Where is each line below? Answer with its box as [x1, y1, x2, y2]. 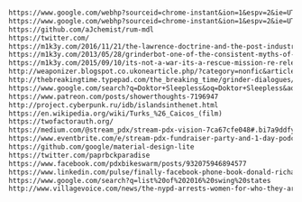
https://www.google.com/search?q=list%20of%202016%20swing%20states [8, 176, 271, 185]
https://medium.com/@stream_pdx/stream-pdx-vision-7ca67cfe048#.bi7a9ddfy [8, 125, 296, 135]
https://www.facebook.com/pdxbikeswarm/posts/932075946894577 [8, 159, 247, 168]
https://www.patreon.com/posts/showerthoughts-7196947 [8, 92, 219, 101]
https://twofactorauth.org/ [8, 117, 114, 126]
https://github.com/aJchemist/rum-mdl [8, 24, 154, 34]
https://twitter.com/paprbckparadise [8, 151, 151, 160]
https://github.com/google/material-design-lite [8, 142, 195, 151]
